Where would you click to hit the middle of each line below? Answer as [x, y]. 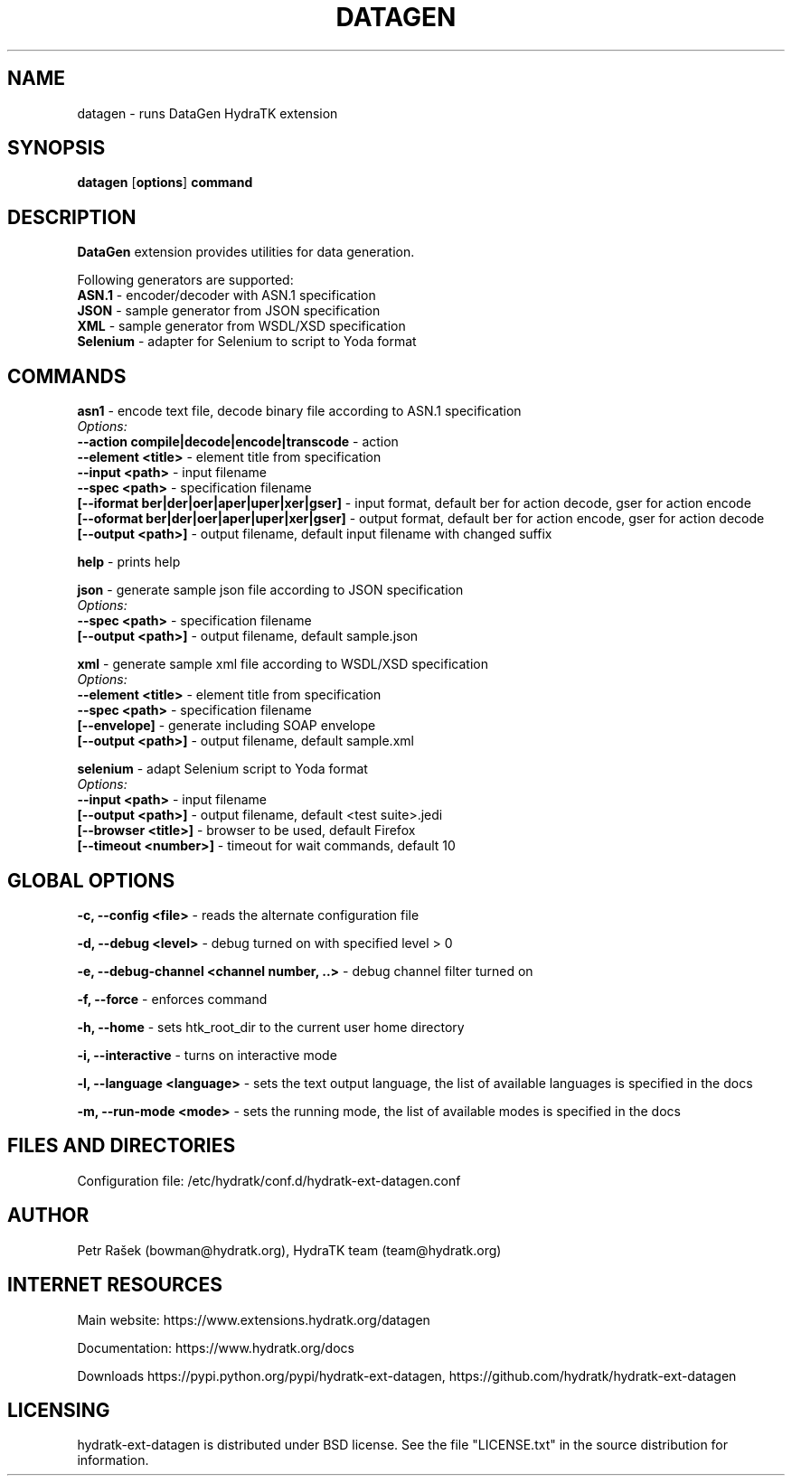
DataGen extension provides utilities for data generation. [246, 252]
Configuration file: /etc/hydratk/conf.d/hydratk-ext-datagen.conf [269, 1180]
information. [113, 1460]
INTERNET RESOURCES [115, 1285]
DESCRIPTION [72, 217]
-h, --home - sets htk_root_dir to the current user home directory [271, 1027]
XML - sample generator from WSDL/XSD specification [241, 326]
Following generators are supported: [185, 280]
